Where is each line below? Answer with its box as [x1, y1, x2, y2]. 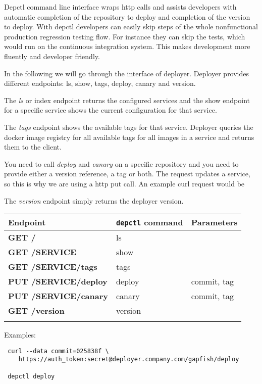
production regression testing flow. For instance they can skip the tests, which [4, 31, 245, 41]
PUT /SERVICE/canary [8, 290, 109, 302]
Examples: [4, 329, 36, 340]
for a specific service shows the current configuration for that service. [4, 105, 217, 115]
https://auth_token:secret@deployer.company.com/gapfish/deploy [18, 356, 239, 363]
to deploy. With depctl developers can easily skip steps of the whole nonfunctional [4, 21, 258, 32]
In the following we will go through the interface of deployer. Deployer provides [4, 68, 249, 78]
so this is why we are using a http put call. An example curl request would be [4, 178, 245, 188]
